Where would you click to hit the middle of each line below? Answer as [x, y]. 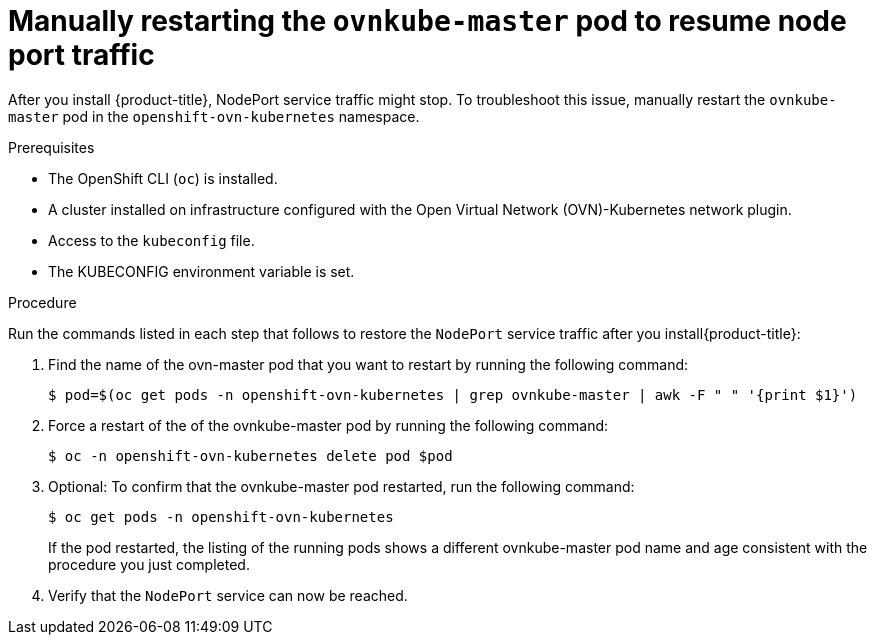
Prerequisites [51, 147]
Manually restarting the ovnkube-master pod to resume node [427, 21]
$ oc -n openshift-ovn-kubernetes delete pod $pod [250, 455]
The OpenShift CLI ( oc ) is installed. [163, 178]
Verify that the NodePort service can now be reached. [228, 595]
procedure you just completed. [149, 564]
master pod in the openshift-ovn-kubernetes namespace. [214, 116]
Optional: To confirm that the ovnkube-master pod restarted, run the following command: [341, 486]
